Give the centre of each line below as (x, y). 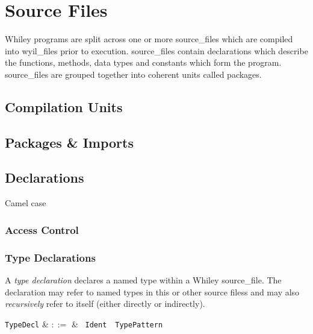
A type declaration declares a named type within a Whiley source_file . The (143, 279)
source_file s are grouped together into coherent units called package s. (133, 74)
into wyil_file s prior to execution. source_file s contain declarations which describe (156, 50)
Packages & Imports (69, 142)
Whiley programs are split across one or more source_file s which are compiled (149, 39)
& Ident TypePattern (117, 323)
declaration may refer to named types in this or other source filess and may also (152, 291)
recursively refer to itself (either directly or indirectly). (105, 304)
